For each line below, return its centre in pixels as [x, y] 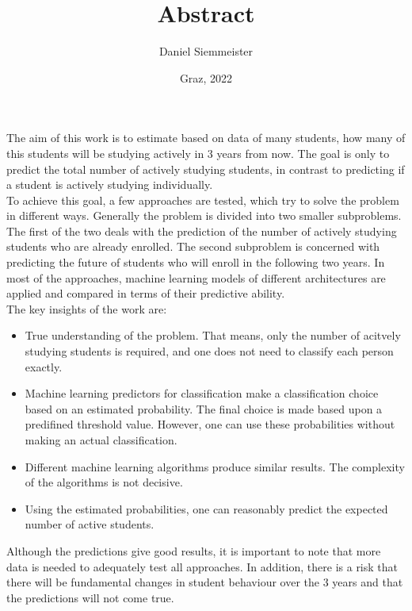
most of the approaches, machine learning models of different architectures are [196, 277]
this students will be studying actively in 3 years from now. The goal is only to [198, 153]
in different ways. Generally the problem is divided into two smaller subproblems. [204, 215]
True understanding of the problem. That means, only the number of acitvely [213, 335]
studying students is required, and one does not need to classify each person [209, 351]
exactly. [44, 366]
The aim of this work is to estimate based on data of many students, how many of [206, 138]
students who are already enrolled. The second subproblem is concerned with [193, 246]
